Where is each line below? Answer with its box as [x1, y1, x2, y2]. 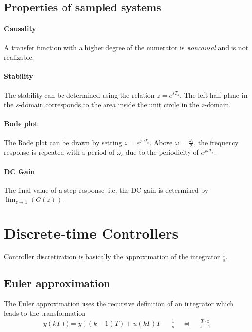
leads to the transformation [4, 308, 86, 318]
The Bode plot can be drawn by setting [4, 137, 122, 147]
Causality [4, 23, 36, 34]
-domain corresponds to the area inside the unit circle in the [19, 99, 199, 110]
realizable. [4, 52, 34, 62]
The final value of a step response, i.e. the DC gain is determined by [4, 184, 209, 195]
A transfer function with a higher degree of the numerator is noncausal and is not [4, 42, 249, 52]
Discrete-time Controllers [4, 223, 179, 243]
